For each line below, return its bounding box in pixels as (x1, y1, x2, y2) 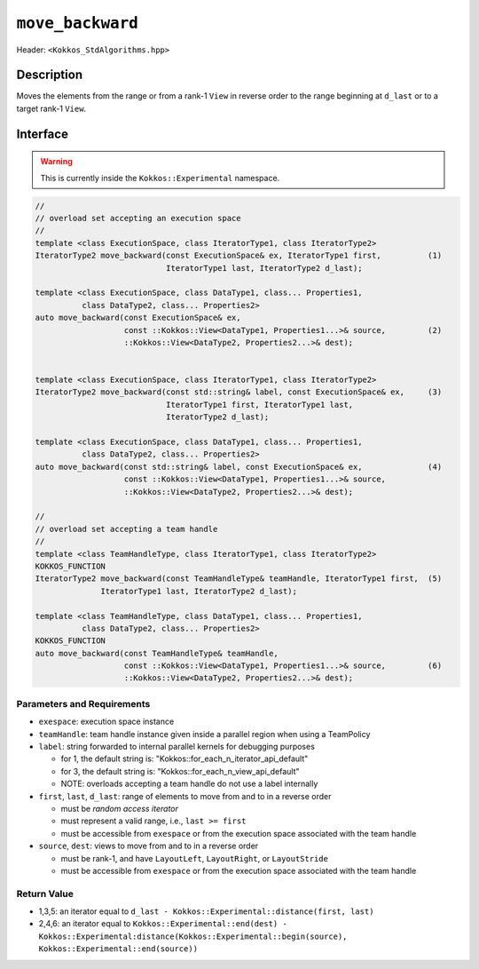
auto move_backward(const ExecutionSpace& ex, (35, 313, 241, 323)
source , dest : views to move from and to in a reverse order (38, 840, 259, 852)
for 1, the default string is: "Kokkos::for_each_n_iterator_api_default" (60, 753, 309, 764)
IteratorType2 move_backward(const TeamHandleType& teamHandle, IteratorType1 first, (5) (35, 574, 443, 584)
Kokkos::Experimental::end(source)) (38, 944, 199, 954)
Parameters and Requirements (16, 697, 151, 710)
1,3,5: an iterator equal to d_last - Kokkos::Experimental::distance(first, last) (38, 906, 374, 917)
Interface (16, 126, 68, 141)
